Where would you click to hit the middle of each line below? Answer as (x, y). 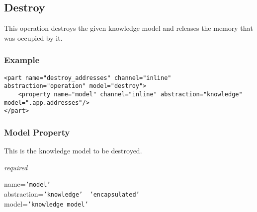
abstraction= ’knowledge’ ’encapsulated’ (72, 193)
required (16, 167)
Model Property (37, 132)
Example (22, 60)
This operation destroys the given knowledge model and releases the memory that (129, 28)
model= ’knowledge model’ (46, 203)
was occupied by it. (33, 37)
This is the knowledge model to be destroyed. (73, 151)
